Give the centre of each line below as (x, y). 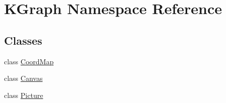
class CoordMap (29, 61)
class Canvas (23, 78)
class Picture (24, 95)
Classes (23, 40)
